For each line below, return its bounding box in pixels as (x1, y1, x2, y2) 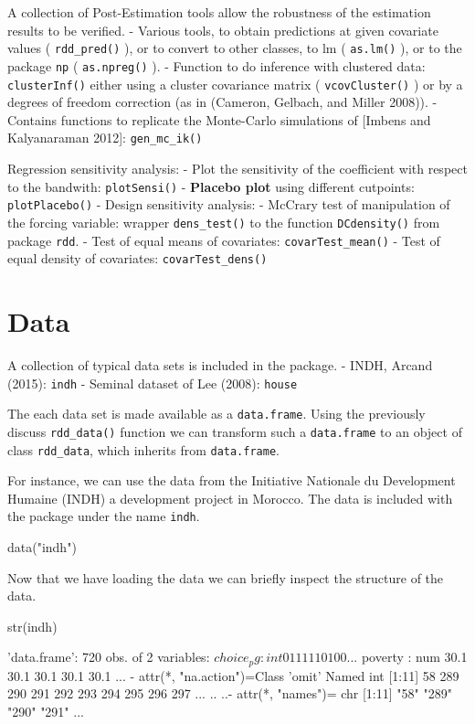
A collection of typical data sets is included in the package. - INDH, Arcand (7, 356, 433, 374)
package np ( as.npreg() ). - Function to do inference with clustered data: (7, 56, 426, 75)
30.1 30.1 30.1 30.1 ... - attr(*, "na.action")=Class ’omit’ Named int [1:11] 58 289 (7, 665, 459, 685)
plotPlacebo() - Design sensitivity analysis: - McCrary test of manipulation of (7, 195, 450, 214)
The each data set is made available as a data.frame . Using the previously (7, 404, 426, 423)
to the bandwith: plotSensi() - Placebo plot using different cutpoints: (7, 176, 415, 196)
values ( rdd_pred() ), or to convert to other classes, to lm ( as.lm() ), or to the (7, 38, 462, 58)
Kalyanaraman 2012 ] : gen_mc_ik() (7, 128, 203, 147)
